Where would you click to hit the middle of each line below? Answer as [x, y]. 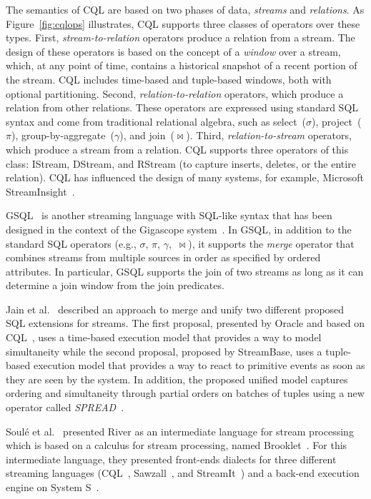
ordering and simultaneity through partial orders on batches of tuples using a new [185, 393]
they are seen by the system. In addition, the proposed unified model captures [177, 379]
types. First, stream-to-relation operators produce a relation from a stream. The [180, 37]
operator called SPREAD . [65, 407]
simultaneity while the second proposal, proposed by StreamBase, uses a [164, 351]
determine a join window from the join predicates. [115, 285]
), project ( [337, 121]
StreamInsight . [40, 191]
